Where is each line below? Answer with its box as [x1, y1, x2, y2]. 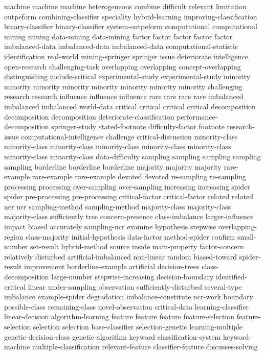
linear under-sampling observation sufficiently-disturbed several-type [28, 281, 242, 292]
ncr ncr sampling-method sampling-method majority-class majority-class [4, 201, 231, 211]
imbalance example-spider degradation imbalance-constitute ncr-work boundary [4, 291, 253, 302]
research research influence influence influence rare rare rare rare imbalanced [4, 91, 244, 102]
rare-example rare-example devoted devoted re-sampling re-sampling [32, 171, 246, 182]
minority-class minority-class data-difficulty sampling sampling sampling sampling [4, 151, 261, 161]
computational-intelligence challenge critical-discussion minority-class [21, 131, 238, 141]
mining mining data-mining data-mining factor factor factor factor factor [4, 31, 233, 41]
